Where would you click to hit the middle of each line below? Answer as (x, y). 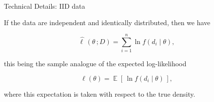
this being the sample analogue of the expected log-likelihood (95, 64)
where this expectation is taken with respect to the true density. (100, 94)
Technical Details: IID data (45, 6)
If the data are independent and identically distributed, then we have (107, 22)
